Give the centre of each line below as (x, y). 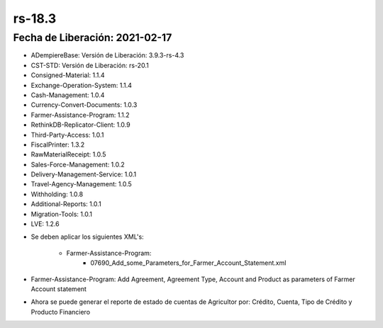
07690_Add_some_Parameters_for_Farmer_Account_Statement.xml (188, 263)
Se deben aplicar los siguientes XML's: (88, 237)
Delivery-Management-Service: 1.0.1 (84, 174)
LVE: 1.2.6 (45, 224)
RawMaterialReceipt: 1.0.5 (68, 154)
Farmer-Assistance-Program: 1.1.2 (81, 115)
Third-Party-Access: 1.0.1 (67, 135)
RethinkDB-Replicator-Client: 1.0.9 (81, 125)
